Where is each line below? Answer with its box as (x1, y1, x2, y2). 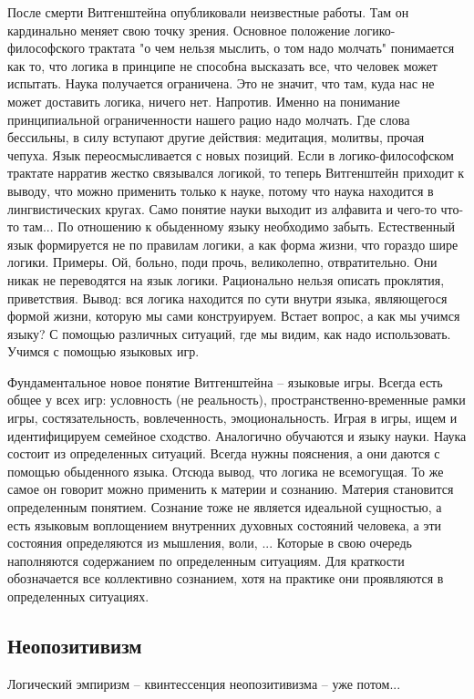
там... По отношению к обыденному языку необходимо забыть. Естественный (23, 217, 456, 236)
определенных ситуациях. (7, 587, 149, 605)
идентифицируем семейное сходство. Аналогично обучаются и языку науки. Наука (7, 426, 467, 445)
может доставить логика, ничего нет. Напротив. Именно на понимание (7, 91, 400, 110)
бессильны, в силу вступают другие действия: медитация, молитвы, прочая (7, 128, 425, 147)
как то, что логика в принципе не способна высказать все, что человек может (7, 56, 438, 75)
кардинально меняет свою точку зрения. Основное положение (7, 20, 350, 39)
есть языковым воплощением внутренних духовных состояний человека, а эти (7, 515, 442, 534)
